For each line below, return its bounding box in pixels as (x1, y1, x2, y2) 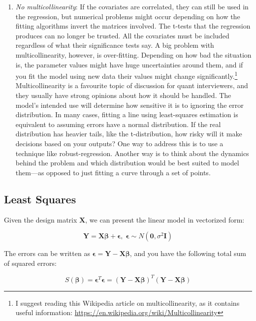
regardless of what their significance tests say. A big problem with (15, 40, 214, 50)
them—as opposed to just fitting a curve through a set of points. (15, 167, 211, 177)
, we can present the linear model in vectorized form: (85, 214, 245, 225)
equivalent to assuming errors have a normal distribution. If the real (15, 119, 221, 129)
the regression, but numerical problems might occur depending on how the (15, 11, 240, 21)
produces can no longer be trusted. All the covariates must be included (15, 30, 229, 40)
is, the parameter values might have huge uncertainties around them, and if (15, 59, 243, 69)
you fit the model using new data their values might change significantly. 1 (15, 69, 238, 81)
